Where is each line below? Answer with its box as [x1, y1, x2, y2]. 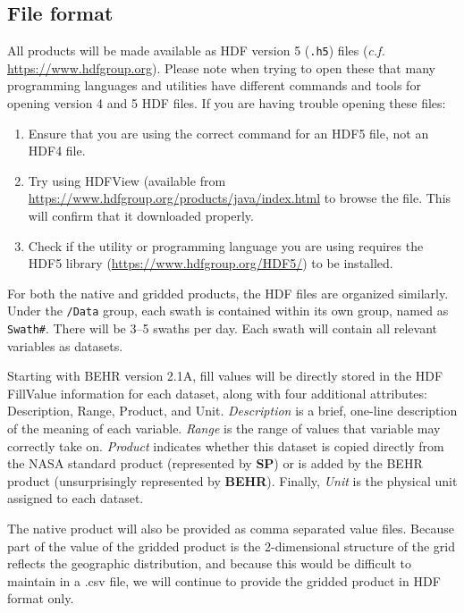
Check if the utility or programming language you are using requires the [28, 236, 424, 255]
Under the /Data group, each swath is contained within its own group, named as [7, 301, 449, 320]
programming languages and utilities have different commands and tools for [7, 76, 421, 95]
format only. [7, 589, 74, 608]
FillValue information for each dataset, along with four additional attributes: [7, 383, 427, 402]
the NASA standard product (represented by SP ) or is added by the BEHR [7, 454, 423, 473]
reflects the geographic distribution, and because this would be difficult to [7, 554, 411, 573]
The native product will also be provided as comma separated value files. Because [7, 519, 454, 538]
